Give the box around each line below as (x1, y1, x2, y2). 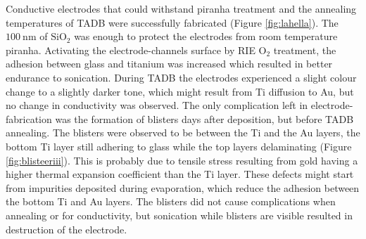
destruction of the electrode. (6, 221, 127, 236)
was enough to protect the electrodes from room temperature (74, 29, 338, 44)
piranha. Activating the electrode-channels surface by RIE (6, 42, 255, 57)
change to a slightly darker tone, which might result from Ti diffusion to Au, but (6, 84, 354, 98)
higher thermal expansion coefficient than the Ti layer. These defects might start (6, 167, 354, 181)
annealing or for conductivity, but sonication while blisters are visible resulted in (6, 207, 353, 222)
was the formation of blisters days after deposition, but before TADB (55, 111, 354, 126)
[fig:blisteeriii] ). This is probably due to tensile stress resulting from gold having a (6, 153, 358, 167)
